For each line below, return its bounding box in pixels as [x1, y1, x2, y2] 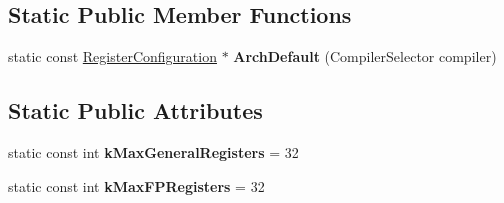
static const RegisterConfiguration [8, 46, 217, 67]
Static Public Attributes [8, 95, 263, 126]
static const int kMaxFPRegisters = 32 [8, 175, 265, 196]
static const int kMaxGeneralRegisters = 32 [8, 142, 299, 162]
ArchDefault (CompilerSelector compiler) [233, 46, 497, 67]
